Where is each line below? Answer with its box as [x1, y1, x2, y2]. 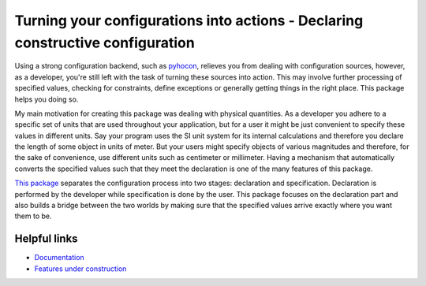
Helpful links [14, 232, 78, 246]
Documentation [34, 253, 84, 262]
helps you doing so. [14, 95, 79, 104]
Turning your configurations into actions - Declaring [14, 12, 364, 29]
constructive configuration [14, 34, 195, 51]
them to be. [14, 211, 52, 221]
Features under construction [34, 264, 127, 273]
